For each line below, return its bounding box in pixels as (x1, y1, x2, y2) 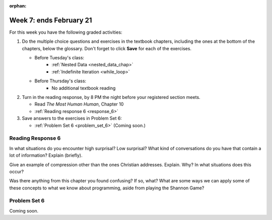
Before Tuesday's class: (34, 55, 85, 61)
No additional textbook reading (51, 85, 116, 91)
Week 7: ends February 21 (9, 16, 93, 25)
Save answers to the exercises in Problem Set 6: (22, 116, 122, 122)
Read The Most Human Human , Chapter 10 (34, 101, 124, 107)
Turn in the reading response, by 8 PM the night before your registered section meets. (22, 94, 201, 100)
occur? (9, 168, 24, 174)
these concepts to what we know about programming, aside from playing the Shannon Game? (9, 185, 205, 191)
